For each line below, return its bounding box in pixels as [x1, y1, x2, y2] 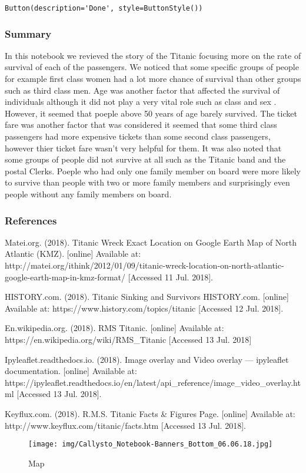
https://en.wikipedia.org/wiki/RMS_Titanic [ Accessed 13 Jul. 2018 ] [5, 333, 252, 345]
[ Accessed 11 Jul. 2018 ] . [128, 270, 213, 283]
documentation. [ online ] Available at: [5, 365, 137, 377]
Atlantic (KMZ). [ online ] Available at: [5, 247, 141, 260]
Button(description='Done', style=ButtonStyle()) [5, 4, 203, 12]
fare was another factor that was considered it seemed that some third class [5, 118, 277, 131]
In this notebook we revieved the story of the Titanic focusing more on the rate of [5, 49, 301, 61]
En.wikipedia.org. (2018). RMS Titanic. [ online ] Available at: [5, 322, 224, 334]
